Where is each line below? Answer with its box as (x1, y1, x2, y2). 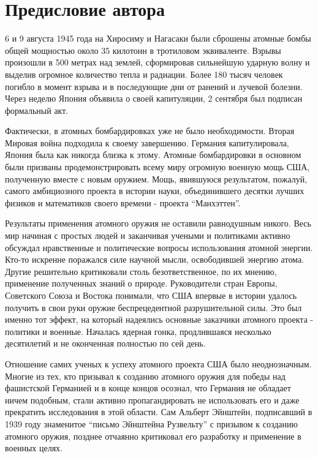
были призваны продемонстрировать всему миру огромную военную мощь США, (5, 160, 310, 173)
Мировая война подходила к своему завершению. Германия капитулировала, (5, 136, 289, 149)
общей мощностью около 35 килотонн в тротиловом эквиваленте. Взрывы (5, 43, 281, 56)
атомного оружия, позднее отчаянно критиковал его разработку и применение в (5, 429, 301, 442)
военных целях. (5, 441, 62, 454)
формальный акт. (5, 103, 69, 116)
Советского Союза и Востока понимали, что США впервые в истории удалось (5, 289, 297, 301)
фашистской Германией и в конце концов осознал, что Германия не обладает (5, 381, 291, 394)
